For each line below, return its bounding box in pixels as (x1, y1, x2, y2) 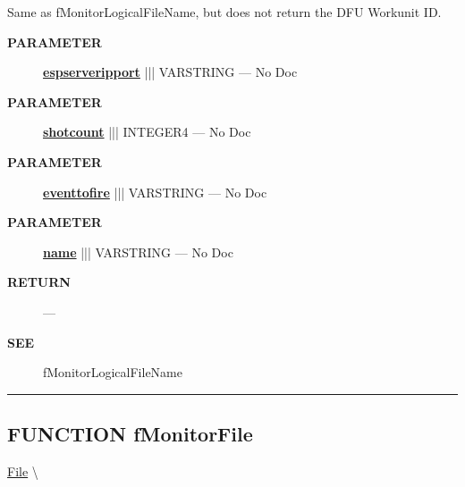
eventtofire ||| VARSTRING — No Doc (43, 182, 267, 201)
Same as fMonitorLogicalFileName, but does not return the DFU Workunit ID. (7, 3, 442, 21)
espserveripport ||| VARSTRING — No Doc (43, 63, 298, 81)
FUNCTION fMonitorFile (7, 420, 253, 448)
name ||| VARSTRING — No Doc (43, 242, 233, 261)
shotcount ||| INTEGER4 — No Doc (43, 122, 251, 141)
